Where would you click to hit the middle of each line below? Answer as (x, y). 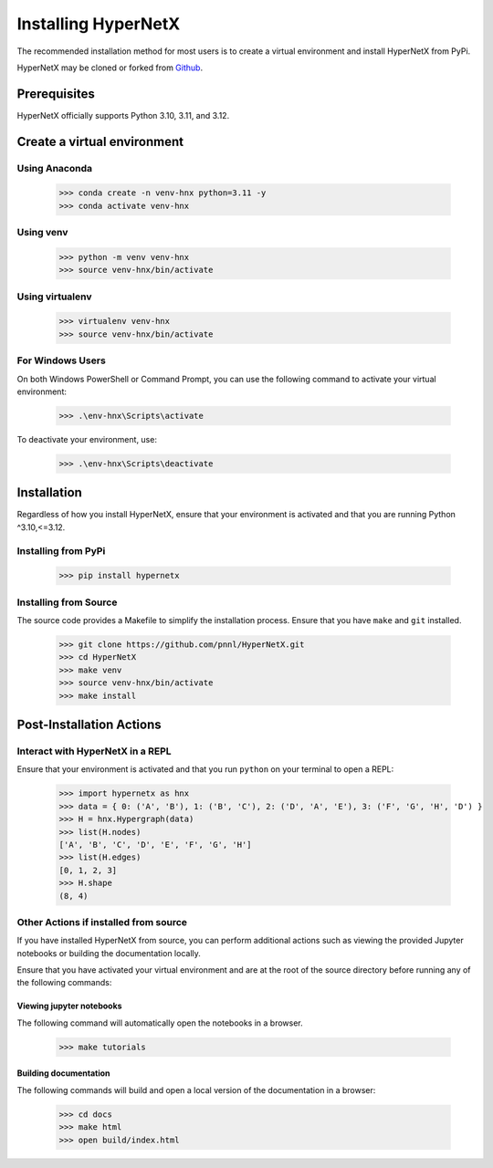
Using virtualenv (54, 297)
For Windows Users (62, 360)
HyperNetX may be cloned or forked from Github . (110, 68)
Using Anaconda (55, 168)
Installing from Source (67, 602)
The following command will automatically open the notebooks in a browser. (160, 1023)
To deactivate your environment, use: (87, 439)
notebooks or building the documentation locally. (109, 953)
